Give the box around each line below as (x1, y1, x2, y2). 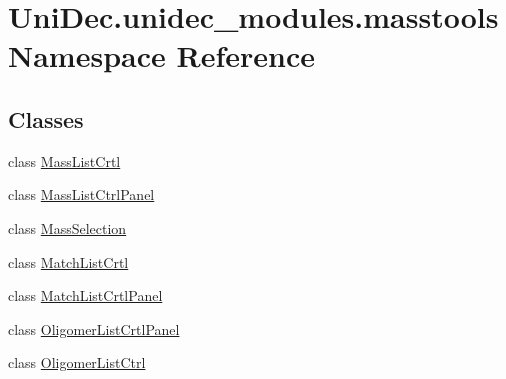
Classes (8, 103, 84, 134)
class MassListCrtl (8, 150, 121, 171)
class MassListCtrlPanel (8, 184, 155, 205)
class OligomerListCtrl (8, 352, 146, 373)
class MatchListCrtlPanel (8, 285, 163, 306)
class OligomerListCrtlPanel (8, 318, 180, 339)
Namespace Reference (8, 35, 315, 76)
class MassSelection (8, 217, 127, 238)
